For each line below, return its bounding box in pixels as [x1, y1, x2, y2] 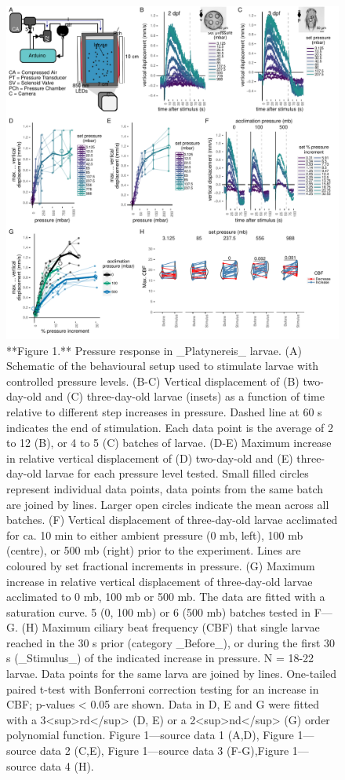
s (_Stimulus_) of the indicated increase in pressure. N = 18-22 [6, 650, 314, 666]
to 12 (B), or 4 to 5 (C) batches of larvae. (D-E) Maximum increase [6, 434, 332, 451]
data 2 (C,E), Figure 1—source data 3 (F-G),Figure [39, 742, 289, 759]
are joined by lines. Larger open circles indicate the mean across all [6, 496, 329, 512]
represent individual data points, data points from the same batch [6, 480, 324, 496]
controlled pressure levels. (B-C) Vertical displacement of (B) [6, 372, 300, 389]
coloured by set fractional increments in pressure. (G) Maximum [6, 557, 315, 573]
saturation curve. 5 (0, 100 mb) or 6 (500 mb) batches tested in [6, 603, 311, 620]
